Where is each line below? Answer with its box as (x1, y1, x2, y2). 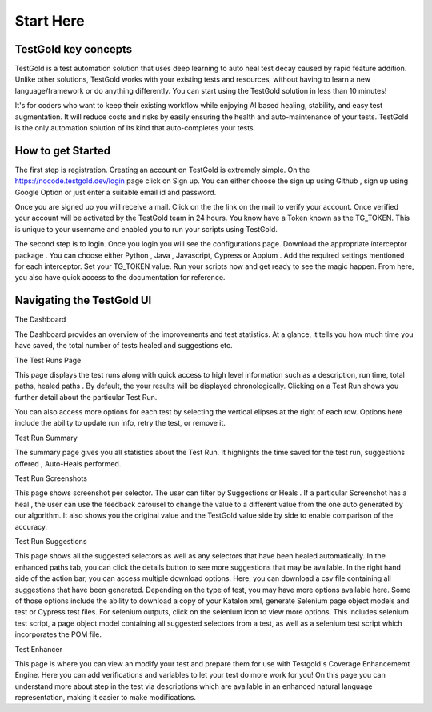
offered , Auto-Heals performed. (14, 458, 122, 468)
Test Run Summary (14, 433, 78, 442)
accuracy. (14, 522, 48, 531)
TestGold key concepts (14, 42, 133, 56)
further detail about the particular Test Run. (14, 392, 158, 402)
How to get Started (14, 144, 111, 158)
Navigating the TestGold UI (14, 294, 152, 307)
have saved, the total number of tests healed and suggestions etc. (14, 341, 233, 350)
